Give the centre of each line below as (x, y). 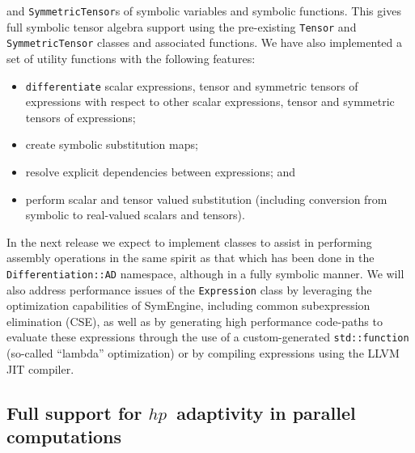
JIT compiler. (40, 368)
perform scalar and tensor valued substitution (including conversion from (206, 199)
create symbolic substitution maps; (112, 144)
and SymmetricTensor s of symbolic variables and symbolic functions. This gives (204, 11)
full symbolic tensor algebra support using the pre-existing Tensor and (182, 26)
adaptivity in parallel (266, 412)
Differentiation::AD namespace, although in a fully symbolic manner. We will (205, 273)
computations (64, 436)
